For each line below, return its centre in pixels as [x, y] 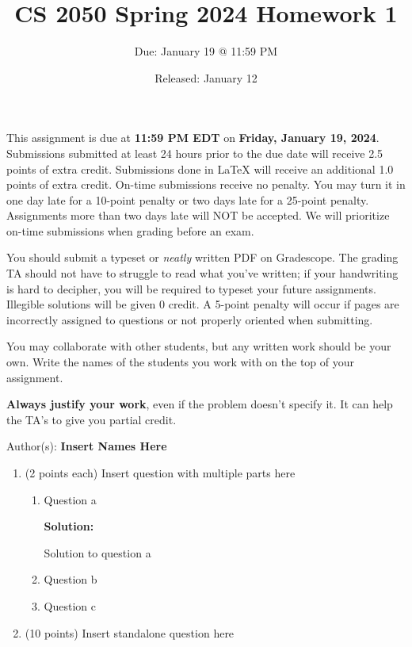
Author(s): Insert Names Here [87, 446]
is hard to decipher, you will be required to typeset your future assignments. [191, 288]
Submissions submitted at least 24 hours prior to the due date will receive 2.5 [195, 153]
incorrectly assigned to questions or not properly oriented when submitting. [190, 319]
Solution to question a [97, 552]
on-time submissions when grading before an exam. [130, 230]
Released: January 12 [206, 77]
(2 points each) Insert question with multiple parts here [160, 473]
